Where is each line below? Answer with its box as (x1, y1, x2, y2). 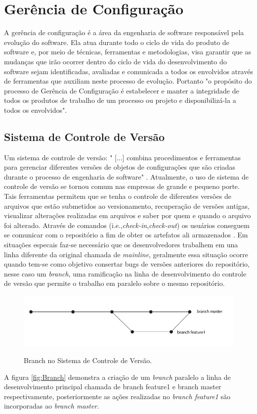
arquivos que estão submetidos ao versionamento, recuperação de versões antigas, (4, 200, 250, 211)
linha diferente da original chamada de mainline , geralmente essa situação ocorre (4, 249, 248, 259)
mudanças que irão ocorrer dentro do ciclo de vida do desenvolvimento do (4, 56, 227, 66)
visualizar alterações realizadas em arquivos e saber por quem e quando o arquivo (4, 210, 251, 221)
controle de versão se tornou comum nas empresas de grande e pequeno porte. (4, 181, 240, 191)
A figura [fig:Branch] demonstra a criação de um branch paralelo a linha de (4, 371, 231, 382)
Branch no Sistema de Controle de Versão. (24, 355, 152, 366)
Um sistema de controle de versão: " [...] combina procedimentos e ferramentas (4, 152, 241, 162)
